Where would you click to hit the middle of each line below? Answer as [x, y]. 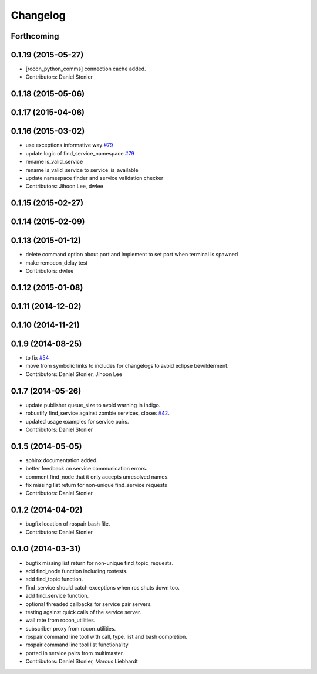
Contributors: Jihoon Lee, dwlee [65, 186]
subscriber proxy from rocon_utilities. [71, 628]
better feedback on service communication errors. [87, 469]
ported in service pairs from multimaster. [75, 653]
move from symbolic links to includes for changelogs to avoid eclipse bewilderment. [127, 366]
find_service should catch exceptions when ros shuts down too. [103, 587]
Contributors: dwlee [50, 271]
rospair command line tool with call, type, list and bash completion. [107, 637]
